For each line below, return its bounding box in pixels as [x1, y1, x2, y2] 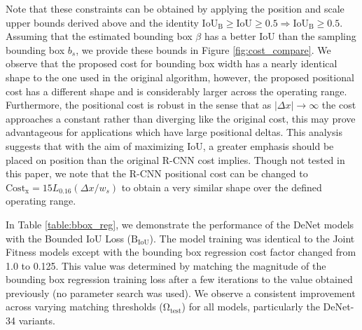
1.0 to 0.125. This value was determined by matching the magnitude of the [6, 258, 326, 273]
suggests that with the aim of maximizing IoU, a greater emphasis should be [6, 138, 334, 153]
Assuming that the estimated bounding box [6, 29, 193, 43]
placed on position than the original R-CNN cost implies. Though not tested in [6, 152, 345, 167]
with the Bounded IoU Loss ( [6, 231, 132, 245]
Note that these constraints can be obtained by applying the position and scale [6, 1, 344, 15]
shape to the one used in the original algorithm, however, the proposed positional [6, 69, 354, 84]
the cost [321, 97, 356, 112]
